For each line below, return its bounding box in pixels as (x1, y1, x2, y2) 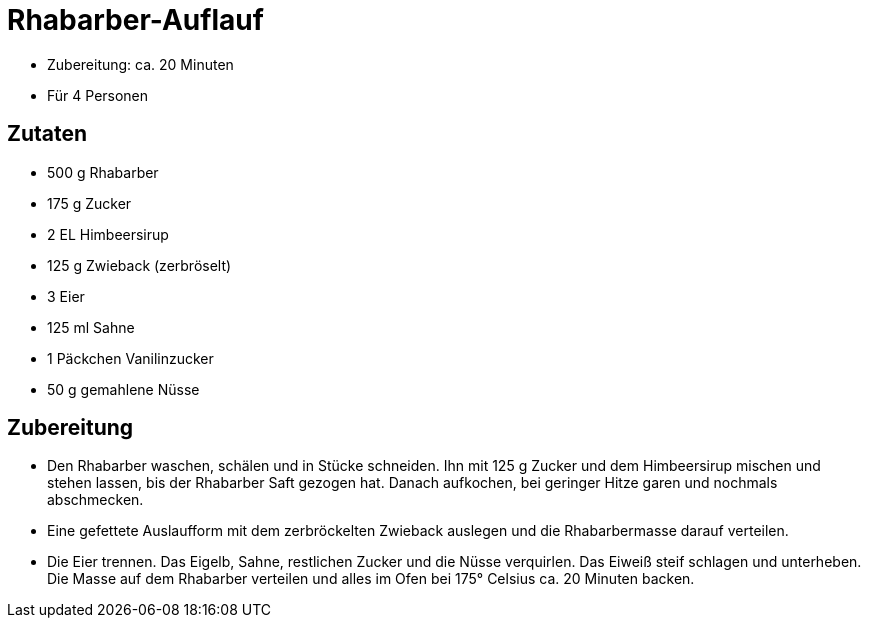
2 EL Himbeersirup (47, 225, 169, 243)
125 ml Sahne (47, 318, 135, 336)
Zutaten (7, 121, 88, 147)
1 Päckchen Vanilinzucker (47, 349, 214, 367)
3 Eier (47, 287, 85, 305)
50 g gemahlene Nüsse (47, 380, 200, 398)
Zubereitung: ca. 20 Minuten (47, 55, 234, 73)
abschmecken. (47, 491, 144, 509)
